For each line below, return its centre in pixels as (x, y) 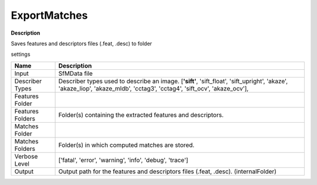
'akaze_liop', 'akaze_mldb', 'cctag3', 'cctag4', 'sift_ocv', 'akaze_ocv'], (154, 88)
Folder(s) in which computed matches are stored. (127, 145)
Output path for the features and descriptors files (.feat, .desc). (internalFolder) (168, 171)
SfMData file (76, 73)
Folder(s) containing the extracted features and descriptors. (141, 115)
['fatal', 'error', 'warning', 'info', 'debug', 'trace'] (123, 160)
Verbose (26, 156)
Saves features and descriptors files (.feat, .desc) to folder (82, 43)
